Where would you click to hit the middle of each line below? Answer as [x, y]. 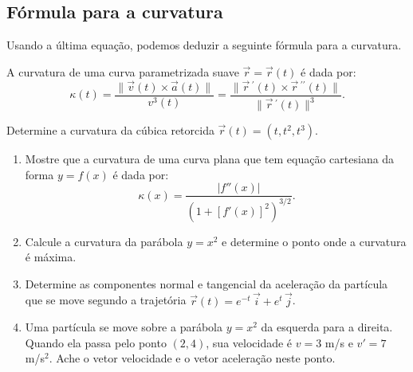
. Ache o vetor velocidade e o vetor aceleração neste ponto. [192, 358]
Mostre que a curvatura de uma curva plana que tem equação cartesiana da [210, 159]
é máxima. [51, 257]
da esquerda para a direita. [327, 327]
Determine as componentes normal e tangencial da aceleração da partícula [206, 283]
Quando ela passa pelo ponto [96, 342]
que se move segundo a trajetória [106, 300]
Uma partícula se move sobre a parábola [124, 327]
